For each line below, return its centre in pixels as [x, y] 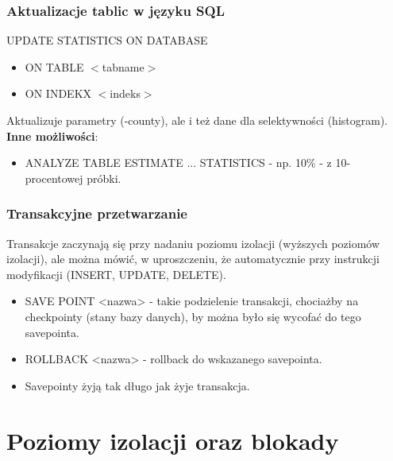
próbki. [104, 178]
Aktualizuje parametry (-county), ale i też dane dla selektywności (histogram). [197, 120]
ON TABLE [54, 66]
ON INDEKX [58, 93]
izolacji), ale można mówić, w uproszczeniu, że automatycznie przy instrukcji [193, 259]
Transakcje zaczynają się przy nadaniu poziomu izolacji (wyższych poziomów [193, 243]
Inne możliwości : [52, 136]
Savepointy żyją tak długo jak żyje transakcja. [137, 385]
